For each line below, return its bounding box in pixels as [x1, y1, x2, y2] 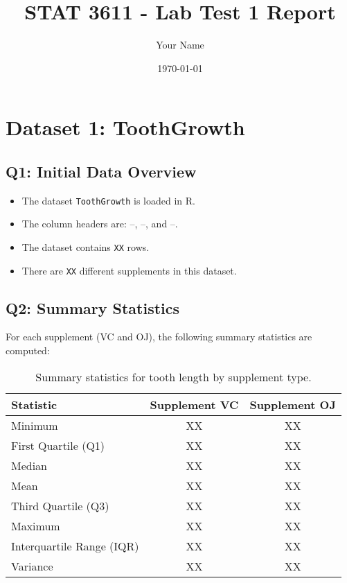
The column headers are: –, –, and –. [21, 216, 178, 231]
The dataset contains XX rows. [21, 239, 150, 254]
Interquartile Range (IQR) [11, 537, 139, 554]
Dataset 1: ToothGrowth [6, 113, 245, 141]
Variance [11, 557, 53, 574]
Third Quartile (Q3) [11, 497, 109, 514]
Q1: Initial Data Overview [6, 160, 197, 182]
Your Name [156, 37, 204, 52]
